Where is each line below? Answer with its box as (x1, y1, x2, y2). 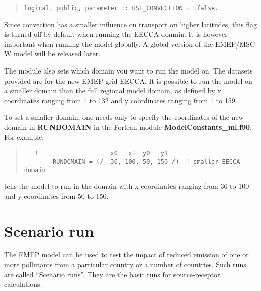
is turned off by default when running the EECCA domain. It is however (4, 29, 228, 39)
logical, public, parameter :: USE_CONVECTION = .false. (24, 5, 219, 12)
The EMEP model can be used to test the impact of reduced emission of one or (4, 249, 249, 260)
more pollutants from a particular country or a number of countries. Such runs (4, 259, 246, 270)
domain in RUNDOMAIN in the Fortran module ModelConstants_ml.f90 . (4, 122, 252, 132)
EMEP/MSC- (215, 38, 257, 49)
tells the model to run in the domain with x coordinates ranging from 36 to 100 (4, 181, 249, 191)
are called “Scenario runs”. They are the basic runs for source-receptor (4, 269, 220, 279)
